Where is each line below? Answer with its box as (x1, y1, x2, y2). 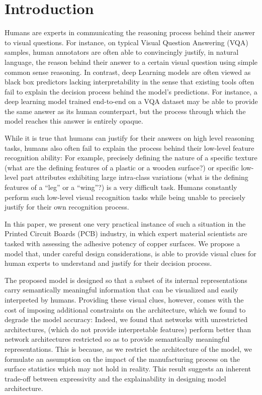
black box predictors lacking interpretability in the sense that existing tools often (5, 76, 254, 87)
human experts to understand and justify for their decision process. (5, 258, 212, 268)
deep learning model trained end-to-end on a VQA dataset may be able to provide (5, 96, 258, 107)
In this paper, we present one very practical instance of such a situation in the (5, 218, 246, 229)
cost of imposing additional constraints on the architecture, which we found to (5, 304, 246, 315)
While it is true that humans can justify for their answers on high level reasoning (5, 133, 254, 143)
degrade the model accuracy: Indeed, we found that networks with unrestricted (5, 314, 248, 325)
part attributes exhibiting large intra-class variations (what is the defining (20, 172, 248, 182)
